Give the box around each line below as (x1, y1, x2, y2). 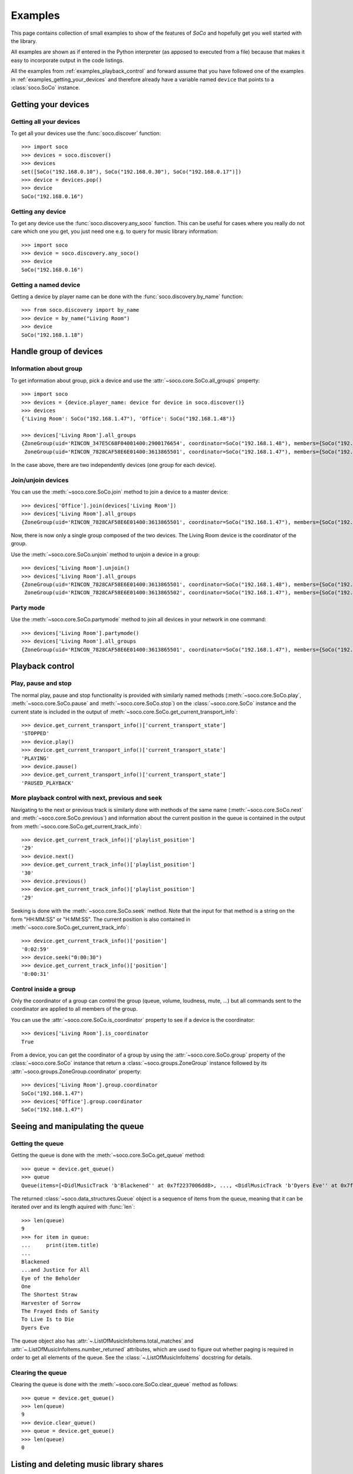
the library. (11, 37, 38, 44)
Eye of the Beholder (21, 1275, 81, 1282)
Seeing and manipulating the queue (11, 1121, 144, 1131)
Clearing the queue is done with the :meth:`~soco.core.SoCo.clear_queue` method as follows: (11, 1381, 238, 1388)
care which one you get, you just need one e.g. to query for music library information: (11, 228, 218, 235)
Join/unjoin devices (11, 476, 69, 485)
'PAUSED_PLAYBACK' (21, 779, 75, 787)
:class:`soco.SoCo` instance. (11, 84, 81, 91)
